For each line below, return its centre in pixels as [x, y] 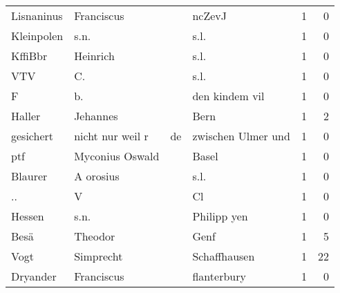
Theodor [95, 236]
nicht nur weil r [111, 136]
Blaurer [29, 176]
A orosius [97, 176]
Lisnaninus [37, 16]
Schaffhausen [224, 256]
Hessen [28, 216]
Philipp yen [220, 216]
